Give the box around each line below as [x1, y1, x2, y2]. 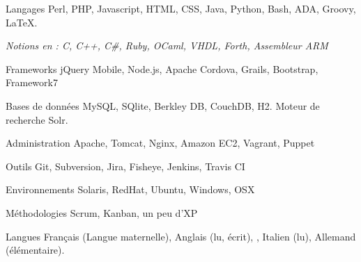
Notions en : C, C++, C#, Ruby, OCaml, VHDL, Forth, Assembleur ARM [6, 38, 328, 53]
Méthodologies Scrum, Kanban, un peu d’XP [6, 205, 198, 220]
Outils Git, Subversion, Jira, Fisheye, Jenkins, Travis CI [6, 158, 245, 173]
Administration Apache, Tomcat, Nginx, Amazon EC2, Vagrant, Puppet [6, 136, 315, 150]
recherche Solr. [6, 112, 68, 126]
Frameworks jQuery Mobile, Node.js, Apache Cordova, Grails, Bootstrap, [6, 61, 318, 76]
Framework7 [6, 75, 58, 90]
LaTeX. [6, 15, 38, 29]
